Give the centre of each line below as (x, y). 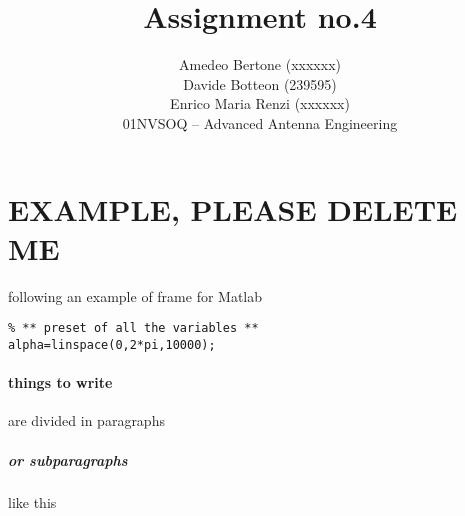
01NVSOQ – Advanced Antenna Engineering (260, 122)
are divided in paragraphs (86, 420)
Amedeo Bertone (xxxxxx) (259, 64)
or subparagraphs (68, 459)
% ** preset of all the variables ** (133, 328)
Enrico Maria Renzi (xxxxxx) (260, 103)
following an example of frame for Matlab (135, 295)
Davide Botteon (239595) (260, 83)
